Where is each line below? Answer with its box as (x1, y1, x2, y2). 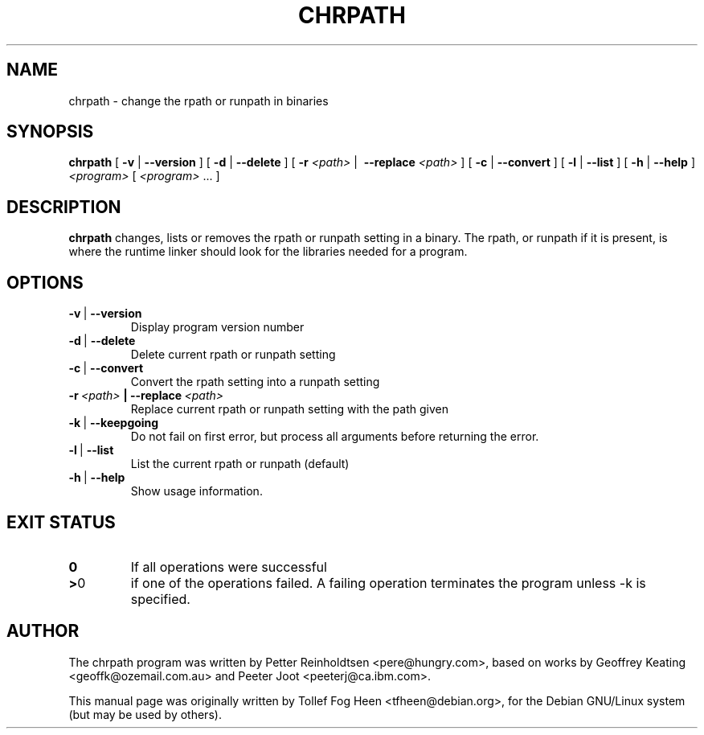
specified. (130, 590, 190, 607)
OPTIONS (6, 272, 84, 293)
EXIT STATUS (6, 511, 116, 532)
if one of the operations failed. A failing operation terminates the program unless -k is (130, 574, 646, 591)
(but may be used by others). (68, 707, 222, 721)
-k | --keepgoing (68, 416, 159, 430)
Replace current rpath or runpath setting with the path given (130, 402, 448, 417)
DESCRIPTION (6, 196, 121, 217)
